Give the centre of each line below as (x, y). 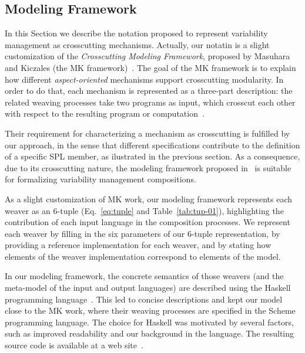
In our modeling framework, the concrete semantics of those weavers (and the (144, 276)
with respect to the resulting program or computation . (105, 113)
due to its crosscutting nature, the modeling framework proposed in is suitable (148, 167)
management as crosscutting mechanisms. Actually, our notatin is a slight (137, 44)
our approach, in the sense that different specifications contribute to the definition (152, 145)
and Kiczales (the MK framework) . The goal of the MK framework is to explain (150, 67)
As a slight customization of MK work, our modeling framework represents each (149, 198)
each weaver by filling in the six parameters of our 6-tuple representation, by (143, 233)
